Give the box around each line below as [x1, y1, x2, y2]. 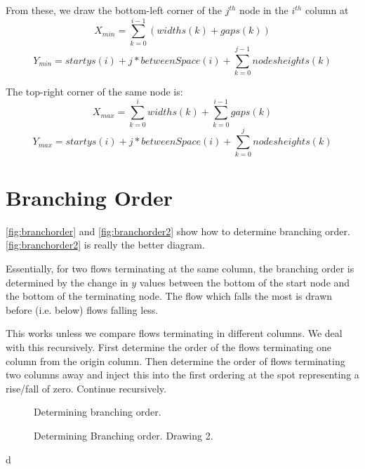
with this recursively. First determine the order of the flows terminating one [6, 339, 331, 354]
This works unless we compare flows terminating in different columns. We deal [6, 326, 343, 341]
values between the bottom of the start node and [139, 275, 350, 289]
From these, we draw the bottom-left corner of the [6, 3, 223, 17]
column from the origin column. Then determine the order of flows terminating [6, 353, 345, 368]
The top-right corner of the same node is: [6, 84, 183, 98]
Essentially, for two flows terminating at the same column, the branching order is [6, 261, 354, 275]
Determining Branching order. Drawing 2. [34, 428, 213, 442]
